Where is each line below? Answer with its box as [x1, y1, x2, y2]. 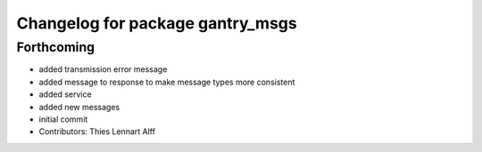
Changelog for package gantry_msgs [16, 13, 298, 33]
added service [38, 89, 93, 100]
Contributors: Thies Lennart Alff [38, 126, 156, 137]
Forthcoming [16, 39, 96, 55]
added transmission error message [38, 64, 168, 75]
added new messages [38, 101, 120, 112]
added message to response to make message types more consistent [38, 76, 295, 87]
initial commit [38, 114, 88, 124]
